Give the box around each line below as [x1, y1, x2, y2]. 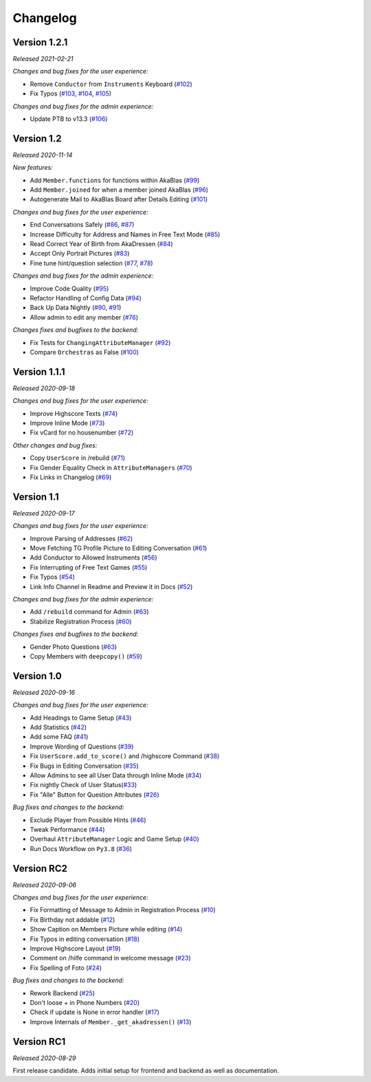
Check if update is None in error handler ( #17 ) [30, 1008, 159, 1017]
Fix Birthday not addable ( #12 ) [30, 915, 115, 924]
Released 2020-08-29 [12, 1054, 76, 1062]
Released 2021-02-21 [12, 55, 74, 63]
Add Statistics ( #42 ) [30, 723, 87, 731]
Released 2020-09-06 [12, 881, 77, 889]
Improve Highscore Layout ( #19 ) [30, 944, 121, 952]
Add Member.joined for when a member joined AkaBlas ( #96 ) [30, 186, 209, 194]
